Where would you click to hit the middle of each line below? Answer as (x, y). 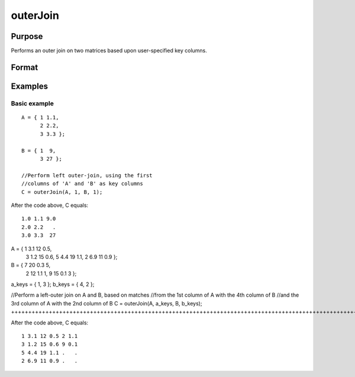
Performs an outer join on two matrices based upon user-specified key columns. (109, 51)
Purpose (27, 36)
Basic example (33, 103)
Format (25, 67)
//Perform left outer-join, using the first (87, 175)
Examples (30, 86)
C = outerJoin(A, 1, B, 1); (62, 192)
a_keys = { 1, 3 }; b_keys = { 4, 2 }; (53, 284)
